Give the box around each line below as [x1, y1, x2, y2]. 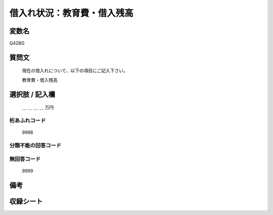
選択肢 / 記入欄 [9, 90, 56, 98]
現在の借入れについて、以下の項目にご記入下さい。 [22, 68, 128, 74]
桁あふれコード [9, 117, 46, 124]
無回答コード [9, 155, 41, 163]
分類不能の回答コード [9, 142, 62, 149]
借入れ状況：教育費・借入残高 [9, 8, 134, 19]
